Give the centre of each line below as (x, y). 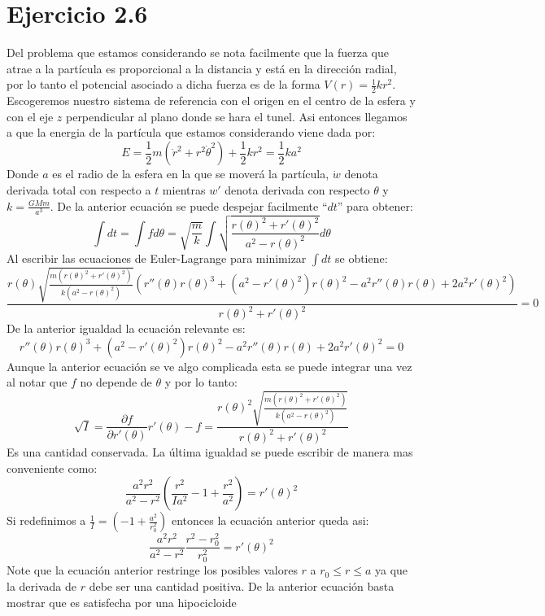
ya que (391, 570)
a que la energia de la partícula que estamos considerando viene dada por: (191, 132)
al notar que (37, 382)
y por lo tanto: (201, 382)
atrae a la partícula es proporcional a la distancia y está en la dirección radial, (202, 68)
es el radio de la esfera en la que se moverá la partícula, (191, 174)
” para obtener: (375, 205)
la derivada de (41, 586)
